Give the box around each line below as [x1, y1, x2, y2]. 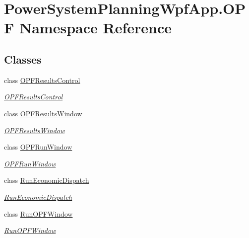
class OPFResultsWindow [4, 108, 82, 118]
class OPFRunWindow [4, 142, 72, 152]
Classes [4, 51, 42, 67]
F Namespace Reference [4, 17, 172, 38]
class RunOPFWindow [4, 208, 73, 219]
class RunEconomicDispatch [4, 175, 89, 185]
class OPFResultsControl [4, 75, 80, 85]
